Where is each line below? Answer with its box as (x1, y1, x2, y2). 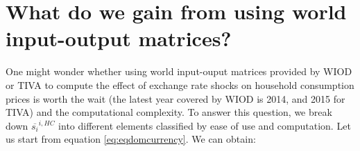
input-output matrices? (6, 24, 232, 52)
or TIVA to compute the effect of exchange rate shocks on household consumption (6, 77, 354, 92)
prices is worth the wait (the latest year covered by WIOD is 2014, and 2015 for (6, 91, 345, 105)
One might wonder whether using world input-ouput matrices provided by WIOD (6, 64, 352, 79)
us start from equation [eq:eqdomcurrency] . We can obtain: (6, 132, 256, 146)
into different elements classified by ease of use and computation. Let (58, 118, 351, 132)
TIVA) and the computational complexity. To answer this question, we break (6, 105, 332, 119)
